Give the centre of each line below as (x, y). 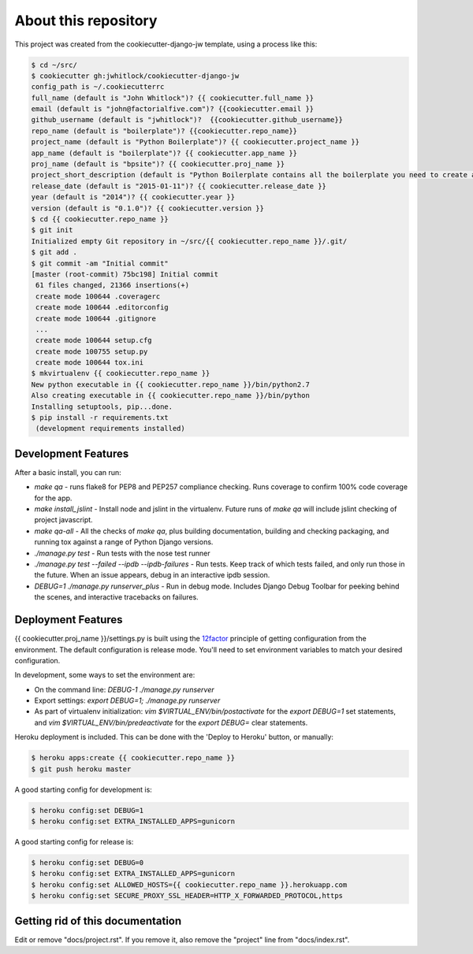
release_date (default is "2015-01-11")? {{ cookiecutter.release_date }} (179, 186)
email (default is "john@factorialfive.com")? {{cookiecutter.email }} (173, 109)
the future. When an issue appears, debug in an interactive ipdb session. (152, 575)
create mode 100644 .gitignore (96, 318)
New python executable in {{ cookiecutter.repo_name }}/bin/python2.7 (171, 384)
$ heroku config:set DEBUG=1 (88, 810)
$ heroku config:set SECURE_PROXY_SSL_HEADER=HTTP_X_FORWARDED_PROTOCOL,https (187, 896)
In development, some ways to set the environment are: (105, 675)
